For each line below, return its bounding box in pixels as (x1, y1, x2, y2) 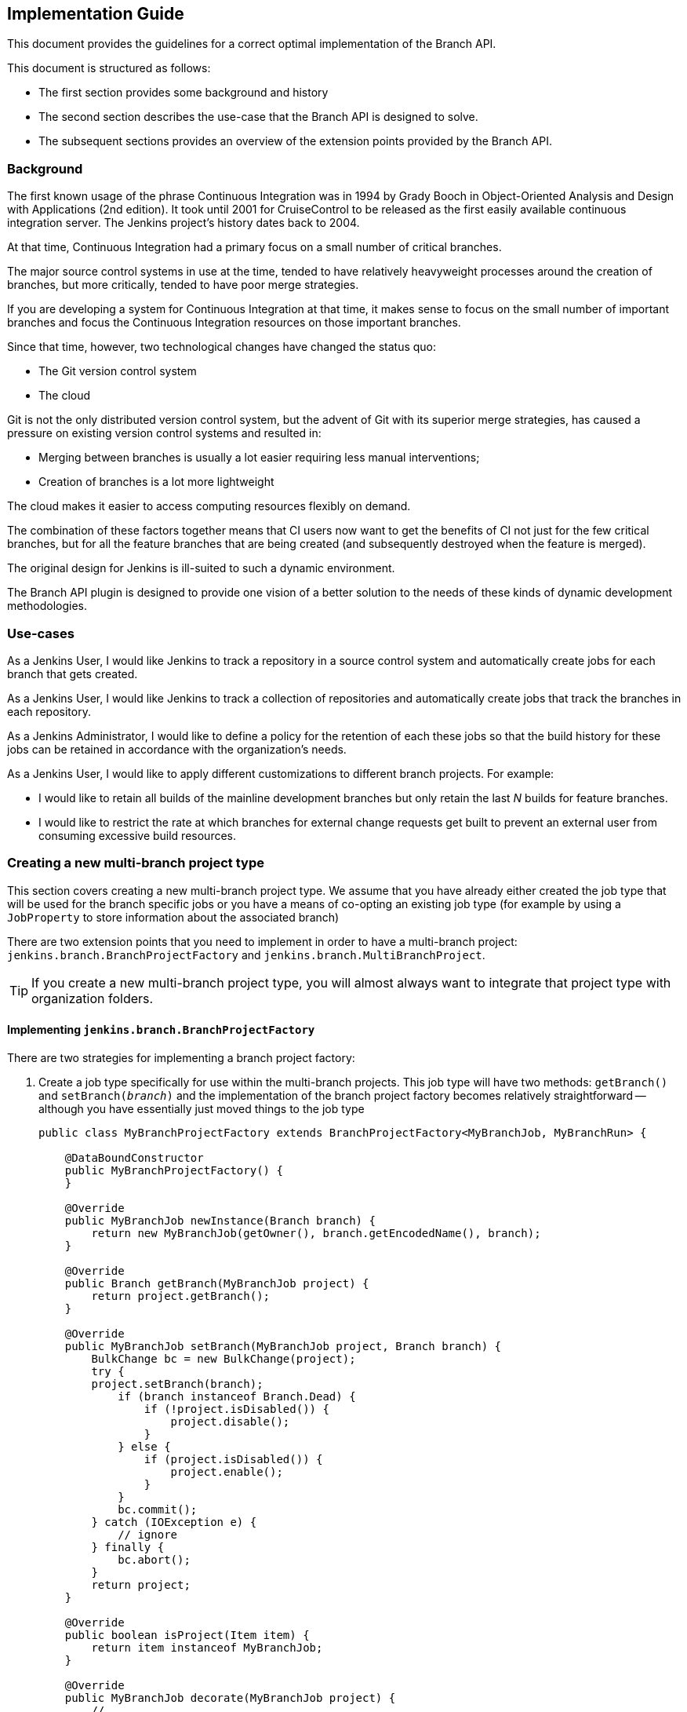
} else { (118, 1440, 171, 1453)
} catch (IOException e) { (91, 1515, 257, 1528)
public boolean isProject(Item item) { (64, 1628, 310, 1641)
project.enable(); (170, 1465, 283, 1478)
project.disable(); (170, 1414, 290, 1428)
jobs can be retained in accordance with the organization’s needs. (7, 742, 347, 756)
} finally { (91, 1540, 165, 1553)
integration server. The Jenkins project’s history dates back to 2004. (7, 216, 360, 230)
